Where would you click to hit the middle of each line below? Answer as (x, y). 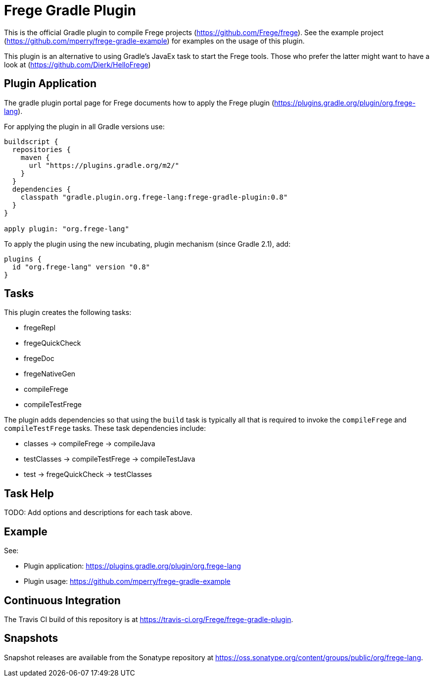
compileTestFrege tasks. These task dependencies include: (105, 428)
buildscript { (31, 141)
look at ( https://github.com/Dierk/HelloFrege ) (77, 64)
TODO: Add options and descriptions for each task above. (98, 513)
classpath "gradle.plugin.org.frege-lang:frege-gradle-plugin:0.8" (154, 197)
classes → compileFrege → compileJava (90, 444)
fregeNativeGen (50, 374)
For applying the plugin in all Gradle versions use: (84, 126)
